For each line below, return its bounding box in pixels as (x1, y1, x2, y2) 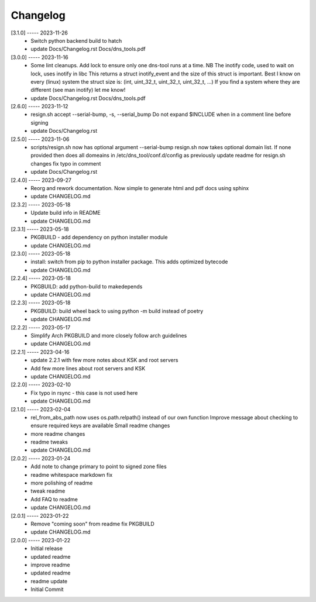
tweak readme (30, 487, 66, 494)
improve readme (30, 561, 70, 568)
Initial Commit (30, 586, 64, 593)
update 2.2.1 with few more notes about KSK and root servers (30, 357, 178, 364)
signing (30, 119, 49, 126)
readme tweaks (30, 439, 68, 446)
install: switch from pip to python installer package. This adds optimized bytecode (30, 258, 228, 266)
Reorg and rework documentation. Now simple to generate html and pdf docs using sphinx (30, 184, 249, 191)
